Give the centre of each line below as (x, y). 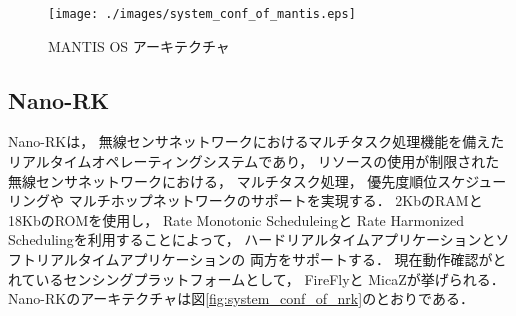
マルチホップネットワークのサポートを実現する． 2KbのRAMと (275, 200)
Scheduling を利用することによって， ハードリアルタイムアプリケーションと (252, 239)
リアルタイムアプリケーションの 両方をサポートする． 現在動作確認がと (271, 259)
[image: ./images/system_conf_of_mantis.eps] (202, 14)
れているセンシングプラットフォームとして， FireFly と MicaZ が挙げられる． (256, 278)
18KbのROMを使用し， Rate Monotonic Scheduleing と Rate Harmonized (236, 219)
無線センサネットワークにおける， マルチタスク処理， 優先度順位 (223, 180)
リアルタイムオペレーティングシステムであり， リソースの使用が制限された (254, 161)
